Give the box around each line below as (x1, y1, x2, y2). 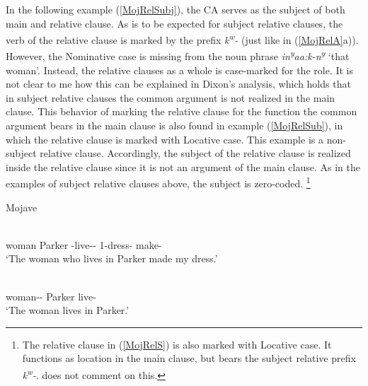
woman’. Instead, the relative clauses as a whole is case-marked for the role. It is (6, 62, 353, 77)
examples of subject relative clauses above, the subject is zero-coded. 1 (6, 174, 311, 191)
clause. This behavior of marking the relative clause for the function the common (6, 104, 357, 119)
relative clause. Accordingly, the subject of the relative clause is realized (40, 146, 351, 160)
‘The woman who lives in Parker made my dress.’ (6, 251, 218, 266)
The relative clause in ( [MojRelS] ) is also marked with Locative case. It (22, 337, 332, 351)
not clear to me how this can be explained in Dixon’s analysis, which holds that (6, 76, 351, 91)
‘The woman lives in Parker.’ (6, 303, 130, 317)
